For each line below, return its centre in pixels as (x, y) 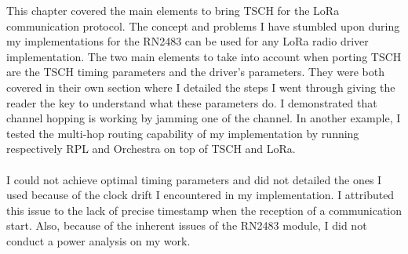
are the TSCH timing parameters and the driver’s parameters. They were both (195, 72)
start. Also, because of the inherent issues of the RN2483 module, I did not (187, 225)
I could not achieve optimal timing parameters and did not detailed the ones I (194, 179)
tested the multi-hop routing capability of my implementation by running (183, 133)
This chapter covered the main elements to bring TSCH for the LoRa (173, 10)
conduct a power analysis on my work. (98, 240)
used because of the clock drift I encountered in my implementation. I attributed (200, 195)
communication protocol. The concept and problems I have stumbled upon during (203, 25)
